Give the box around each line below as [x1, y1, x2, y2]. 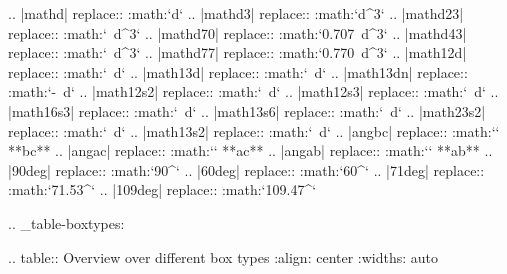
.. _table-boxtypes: [8, 212, 125, 233]
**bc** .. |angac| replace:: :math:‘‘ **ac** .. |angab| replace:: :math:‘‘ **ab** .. [8, 140, 493, 161]
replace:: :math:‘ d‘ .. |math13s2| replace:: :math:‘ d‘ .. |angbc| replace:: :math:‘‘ [8, 120, 500, 141]
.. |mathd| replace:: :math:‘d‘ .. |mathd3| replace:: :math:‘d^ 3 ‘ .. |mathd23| [8, 3, 464, 23]
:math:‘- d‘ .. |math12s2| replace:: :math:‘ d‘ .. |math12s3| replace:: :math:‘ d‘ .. [8, 81, 499, 102]
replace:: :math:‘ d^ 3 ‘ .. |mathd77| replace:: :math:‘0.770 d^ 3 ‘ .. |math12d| [8, 42, 467, 63]
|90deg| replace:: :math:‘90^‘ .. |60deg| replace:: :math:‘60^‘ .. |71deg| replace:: [8, 159, 485, 180]
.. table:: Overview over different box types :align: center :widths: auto [8, 246, 439, 267]
